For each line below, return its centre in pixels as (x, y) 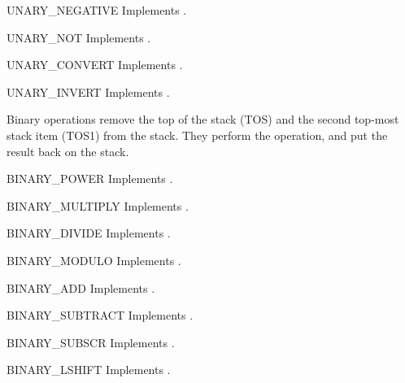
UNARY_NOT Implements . (79, 37)
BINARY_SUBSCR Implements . (91, 342)
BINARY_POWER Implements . (90, 178)
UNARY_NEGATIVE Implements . (97, 10)
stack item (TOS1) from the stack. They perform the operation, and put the (197, 135)
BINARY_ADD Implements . (81, 287)
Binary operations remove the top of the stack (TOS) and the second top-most (203, 119)
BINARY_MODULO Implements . (94, 260)
